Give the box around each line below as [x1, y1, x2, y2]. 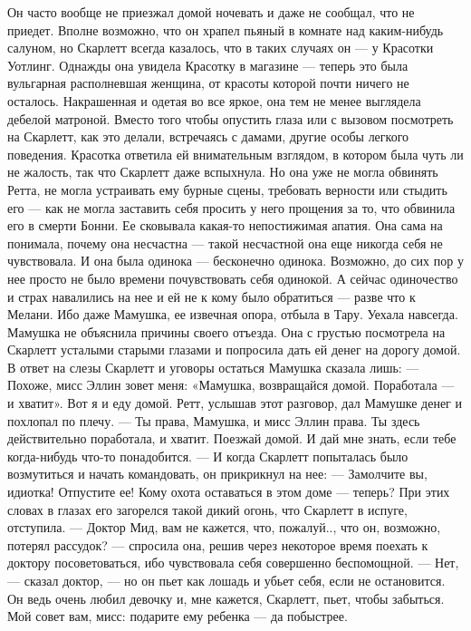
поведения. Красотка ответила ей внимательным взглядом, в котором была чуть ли [7, 144, 464, 163]
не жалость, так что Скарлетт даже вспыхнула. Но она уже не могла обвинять [7, 162, 438, 181]
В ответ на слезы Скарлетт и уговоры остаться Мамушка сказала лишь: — [7, 357, 419, 376]
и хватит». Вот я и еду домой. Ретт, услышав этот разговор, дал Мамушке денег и [7, 393, 463, 413]
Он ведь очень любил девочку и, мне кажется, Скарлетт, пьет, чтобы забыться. [7, 588, 445, 607]
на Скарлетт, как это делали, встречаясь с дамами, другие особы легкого [7, 127, 409, 146]
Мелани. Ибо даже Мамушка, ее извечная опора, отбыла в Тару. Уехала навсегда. [7, 305, 458, 324]
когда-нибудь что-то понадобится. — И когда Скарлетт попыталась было [7, 446, 409, 465]
